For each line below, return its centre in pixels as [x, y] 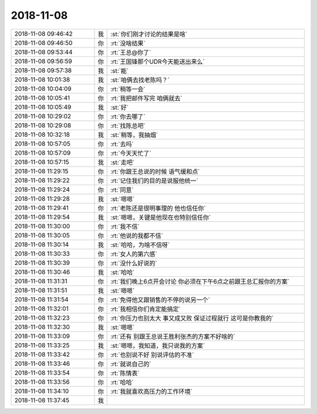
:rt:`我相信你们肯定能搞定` [146, 309]
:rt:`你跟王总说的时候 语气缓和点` [155, 171]
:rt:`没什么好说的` [134, 263]
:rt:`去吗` [122, 144]
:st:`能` [120, 70]
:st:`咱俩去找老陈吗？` [140, 80]
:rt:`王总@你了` [131, 52]
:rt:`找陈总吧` [128, 125]
